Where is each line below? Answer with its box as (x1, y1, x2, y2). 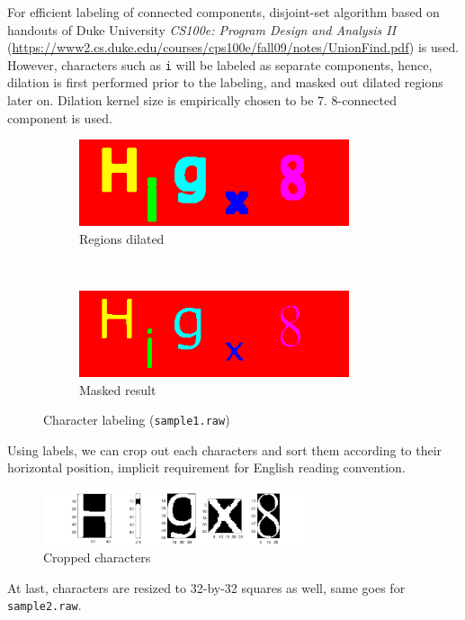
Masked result (79, 380, 156, 399)
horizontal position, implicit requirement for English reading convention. (7, 458, 406, 477)
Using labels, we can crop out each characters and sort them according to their (7, 440, 443, 459)
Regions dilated (79, 229, 165, 247)
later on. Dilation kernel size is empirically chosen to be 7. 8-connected (7, 91, 397, 110)
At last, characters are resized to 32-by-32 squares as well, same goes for (7, 578, 406, 597)
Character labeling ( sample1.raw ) (43, 410, 230, 429)
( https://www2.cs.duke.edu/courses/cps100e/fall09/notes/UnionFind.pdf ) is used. (7, 38, 460, 57)
